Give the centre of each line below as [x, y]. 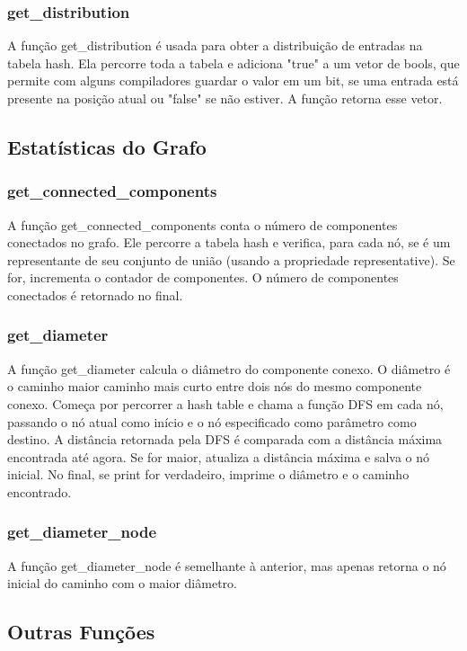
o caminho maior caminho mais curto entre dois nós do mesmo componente [215, 386]
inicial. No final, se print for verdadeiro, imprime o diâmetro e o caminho [208, 474]
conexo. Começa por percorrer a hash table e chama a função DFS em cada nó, [225, 403]
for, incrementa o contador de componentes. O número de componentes [203, 277]
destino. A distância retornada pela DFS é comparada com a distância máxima [225, 439]
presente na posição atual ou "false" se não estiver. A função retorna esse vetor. [225, 98]
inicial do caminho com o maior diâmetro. [122, 583]
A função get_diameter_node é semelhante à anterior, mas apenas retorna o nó [227, 565]
